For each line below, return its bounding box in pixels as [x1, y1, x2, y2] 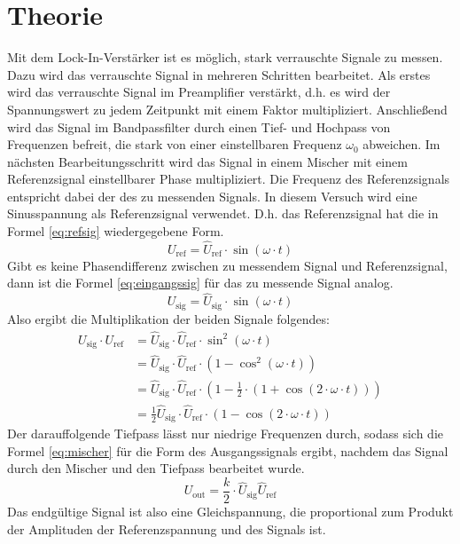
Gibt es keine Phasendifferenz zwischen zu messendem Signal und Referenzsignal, [7, 256, 448, 274]
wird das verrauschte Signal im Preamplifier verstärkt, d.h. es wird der [7, 83, 391, 101]
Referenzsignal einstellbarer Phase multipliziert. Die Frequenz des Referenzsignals [7, 170, 450, 188]
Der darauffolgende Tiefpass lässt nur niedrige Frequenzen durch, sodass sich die [7, 424, 444, 443]
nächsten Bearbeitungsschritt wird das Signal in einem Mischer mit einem [7, 152, 408, 170]
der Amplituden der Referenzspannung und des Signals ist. [7, 519, 326, 538]
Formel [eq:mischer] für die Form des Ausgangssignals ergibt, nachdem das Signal [7, 441, 448, 460]
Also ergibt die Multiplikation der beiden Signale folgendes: [7, 309, 330, 327]
